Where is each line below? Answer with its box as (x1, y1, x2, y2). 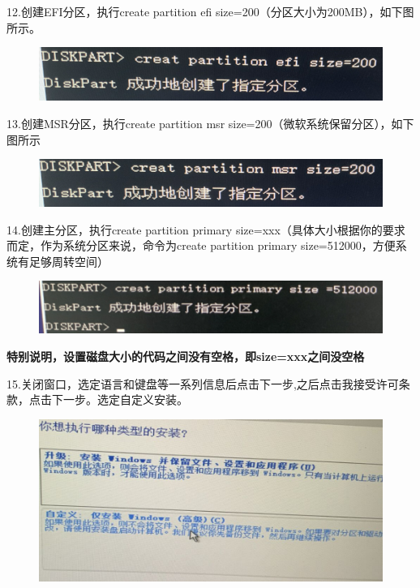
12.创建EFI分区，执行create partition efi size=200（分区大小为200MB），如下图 (6, 3, 414, 19)
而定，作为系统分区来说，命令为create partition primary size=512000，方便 (6, 237, 396, 254)
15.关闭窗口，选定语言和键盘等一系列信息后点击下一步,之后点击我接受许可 (6, 375, 399, 392)
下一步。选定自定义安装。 (51, 391, 188, 408)
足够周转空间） (28, 252, 109, 269)
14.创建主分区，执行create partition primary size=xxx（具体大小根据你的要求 (6, 221, 405, 238)
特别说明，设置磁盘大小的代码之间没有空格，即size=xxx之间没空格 (6, 347, 365, 364)
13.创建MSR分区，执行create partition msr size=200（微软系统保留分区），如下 (6, 114, 414, 131)
